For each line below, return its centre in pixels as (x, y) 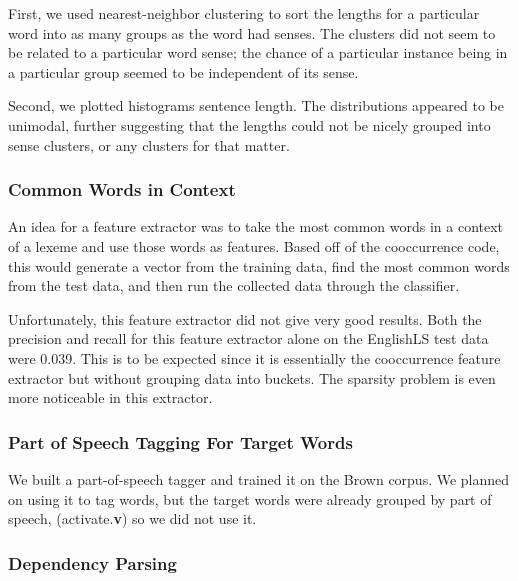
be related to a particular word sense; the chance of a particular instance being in (258, 52)
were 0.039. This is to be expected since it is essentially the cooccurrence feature (254, 357)
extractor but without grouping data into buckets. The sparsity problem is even (252, 377)
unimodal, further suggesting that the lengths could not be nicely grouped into (249, 124)
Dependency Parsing (92, 562)
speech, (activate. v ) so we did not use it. (132, 518)
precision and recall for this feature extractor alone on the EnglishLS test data (248, 338)
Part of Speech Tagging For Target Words (180, 441)
